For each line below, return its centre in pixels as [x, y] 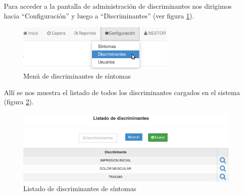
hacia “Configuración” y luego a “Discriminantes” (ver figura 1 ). [99, 15]
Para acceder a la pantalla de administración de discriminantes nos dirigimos [118, 6]
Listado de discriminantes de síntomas [80, 188]
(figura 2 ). [19, 102]
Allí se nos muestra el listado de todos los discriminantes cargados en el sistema [122, 92]
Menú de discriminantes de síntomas [77, 76]
